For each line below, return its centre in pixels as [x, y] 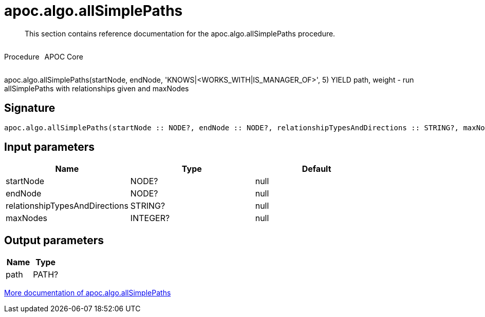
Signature [30, 108]
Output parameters [54, 240]
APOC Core [64, 56]
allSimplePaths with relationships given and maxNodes [97, 88]
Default [316, 169]
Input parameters [50, 147]
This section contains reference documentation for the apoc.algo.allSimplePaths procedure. [180, 33]
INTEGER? [150, 218]
